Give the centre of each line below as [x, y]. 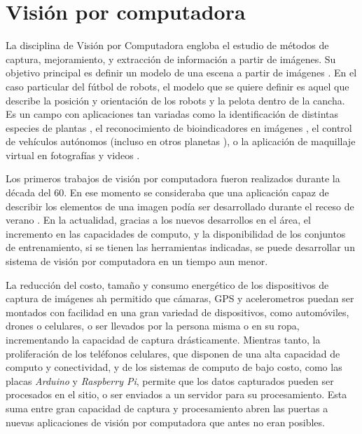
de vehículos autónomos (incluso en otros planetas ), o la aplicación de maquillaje [181, 141]
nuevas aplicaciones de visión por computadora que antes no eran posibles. [165, 422]
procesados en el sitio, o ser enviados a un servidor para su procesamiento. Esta [176, 394]
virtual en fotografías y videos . [73, 155]
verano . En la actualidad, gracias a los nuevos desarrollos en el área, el [158, 220]
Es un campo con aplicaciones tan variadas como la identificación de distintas [172, 114]
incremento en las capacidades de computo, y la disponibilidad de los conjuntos [176, 233]
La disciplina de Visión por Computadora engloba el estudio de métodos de [167, 45]
